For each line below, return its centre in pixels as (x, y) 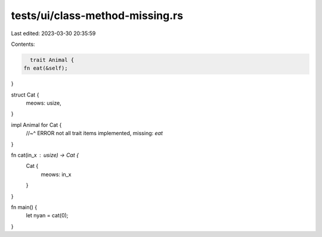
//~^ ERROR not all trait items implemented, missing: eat (95, 133)
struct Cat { (25, 95)
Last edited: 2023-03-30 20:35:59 (53, 33)
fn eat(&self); (46, 68)
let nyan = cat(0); (47, 216)
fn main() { (24, 207)
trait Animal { (52, 60)
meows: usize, (44, 103)
